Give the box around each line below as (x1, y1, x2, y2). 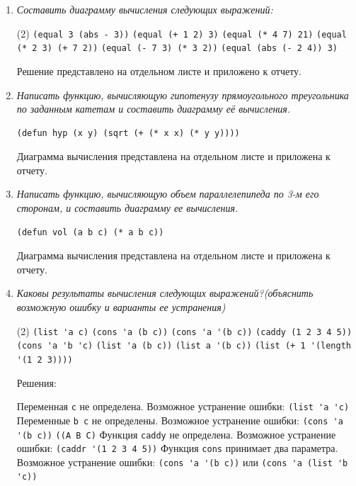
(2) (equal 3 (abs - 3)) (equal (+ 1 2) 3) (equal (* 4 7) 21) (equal (16, 26, 347, 40)
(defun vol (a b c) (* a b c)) (16, 227, 164, 237)
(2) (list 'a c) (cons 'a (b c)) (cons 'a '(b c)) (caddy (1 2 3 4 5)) (16, 323, 352, 338)
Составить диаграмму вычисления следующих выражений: (16, 2, 273, 16)
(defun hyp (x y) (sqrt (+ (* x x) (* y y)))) (16, 128, 240, 138)
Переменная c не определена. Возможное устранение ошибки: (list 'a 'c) (16, 399, 350, 414)
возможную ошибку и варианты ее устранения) (16, 300, 226, 315)
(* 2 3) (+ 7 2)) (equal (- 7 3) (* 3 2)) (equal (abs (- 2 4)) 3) (16, 43, 338, 54)
